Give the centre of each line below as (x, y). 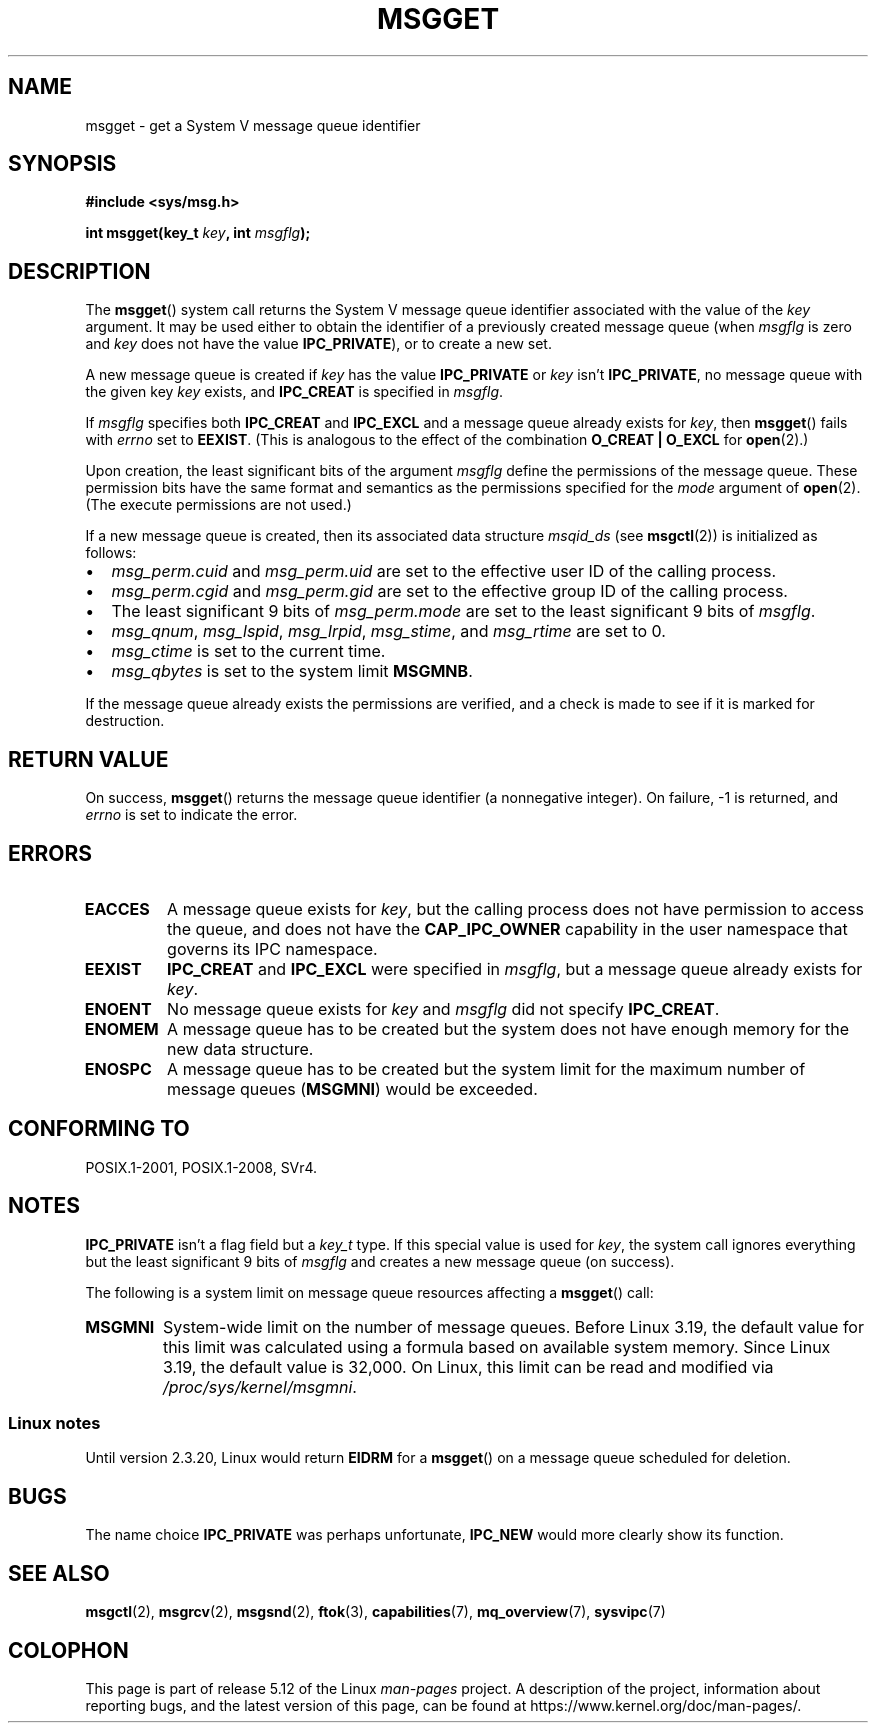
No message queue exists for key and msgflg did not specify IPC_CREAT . (443, 1008)
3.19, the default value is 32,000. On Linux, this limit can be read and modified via (468, 1366)
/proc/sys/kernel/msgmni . (259, 1386)
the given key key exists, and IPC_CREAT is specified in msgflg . (294, 392)
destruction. (125, 721)
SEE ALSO (59, 1573)
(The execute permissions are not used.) (218, 505)
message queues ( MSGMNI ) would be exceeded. (352, 1088)
